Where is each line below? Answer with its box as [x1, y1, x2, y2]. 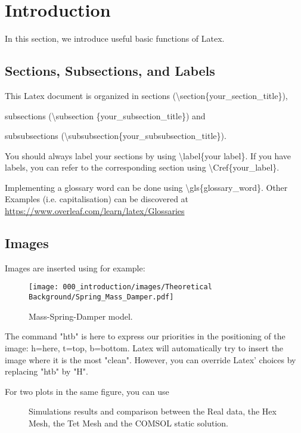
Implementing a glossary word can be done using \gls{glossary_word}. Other [5, 181, 288, 193]
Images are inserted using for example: [5, 261, 145, 274]
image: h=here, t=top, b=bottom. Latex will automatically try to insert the [5, 341, 284, 354]
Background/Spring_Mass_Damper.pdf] [29, 293, 174, 302]
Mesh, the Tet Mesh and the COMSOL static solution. [29, 416, 228, 429]
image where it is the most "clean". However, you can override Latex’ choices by [5, 353, 296, 366]
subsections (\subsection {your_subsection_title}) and [5, 109, 206, 122]
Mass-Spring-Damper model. [29, 310, 133, 322]
